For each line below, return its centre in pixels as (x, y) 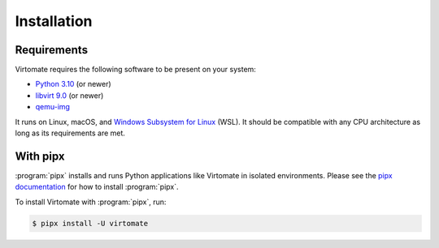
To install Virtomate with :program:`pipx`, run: (91, 202)
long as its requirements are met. (70, 133)
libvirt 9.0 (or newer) (70, 95)
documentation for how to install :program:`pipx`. (97, 187)
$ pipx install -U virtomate (90, 223)
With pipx (40, 156)
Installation (54, 21)
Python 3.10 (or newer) (73, 84)
